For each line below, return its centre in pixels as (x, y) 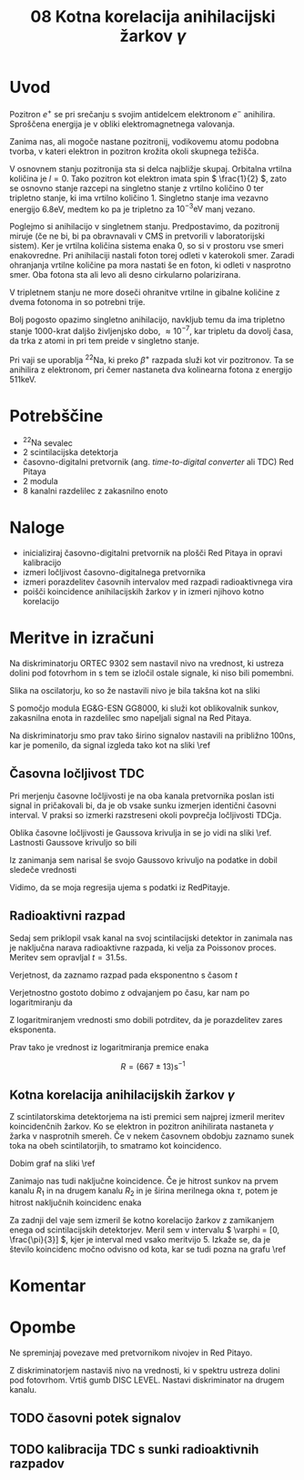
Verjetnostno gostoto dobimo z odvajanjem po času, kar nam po (130, 992)
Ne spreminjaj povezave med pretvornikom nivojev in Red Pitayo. (131, 1353)
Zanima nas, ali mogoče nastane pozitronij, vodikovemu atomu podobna (144, 141)
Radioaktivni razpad (67, 916)
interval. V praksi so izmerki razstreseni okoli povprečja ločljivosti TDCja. (146, 815)
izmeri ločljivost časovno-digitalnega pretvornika (114, 573)
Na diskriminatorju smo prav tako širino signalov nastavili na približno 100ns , (152, 735)
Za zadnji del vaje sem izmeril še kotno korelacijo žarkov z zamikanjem (142, 1220)
